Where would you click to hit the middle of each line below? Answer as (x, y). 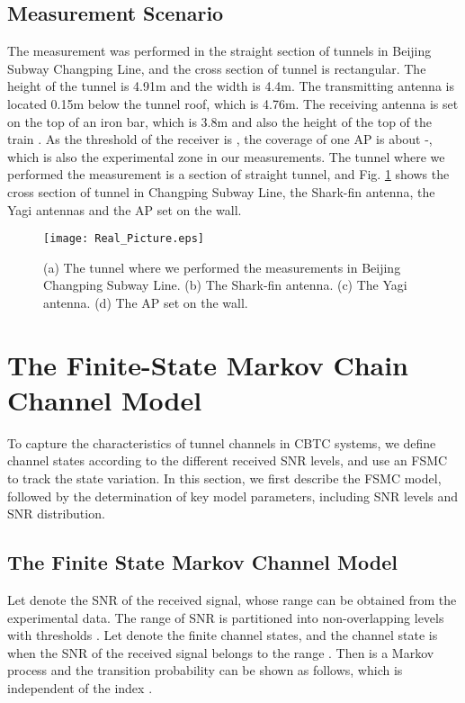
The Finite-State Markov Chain (208, 364)
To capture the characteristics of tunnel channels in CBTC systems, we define (222, 442)
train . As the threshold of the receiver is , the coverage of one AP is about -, (220, 139)
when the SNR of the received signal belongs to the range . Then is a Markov (221, 652)
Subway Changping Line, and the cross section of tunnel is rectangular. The (217, 68)
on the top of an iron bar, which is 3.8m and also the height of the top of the (219, 121)
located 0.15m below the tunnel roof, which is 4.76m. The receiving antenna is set (233, 103)
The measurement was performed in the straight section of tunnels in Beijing (219, 51)
